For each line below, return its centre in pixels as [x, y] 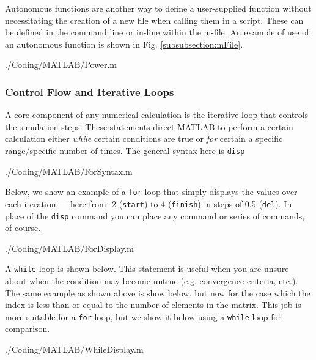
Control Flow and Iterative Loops [90, 91]
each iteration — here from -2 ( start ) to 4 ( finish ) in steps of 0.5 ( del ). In [149, 203]
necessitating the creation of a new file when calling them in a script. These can [154, 20]
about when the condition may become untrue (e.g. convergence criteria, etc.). [152, 281]
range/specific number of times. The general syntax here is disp [125, 150]
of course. [23, 228]
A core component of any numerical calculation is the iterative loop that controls [157, 115]
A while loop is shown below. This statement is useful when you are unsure [147, 269]
